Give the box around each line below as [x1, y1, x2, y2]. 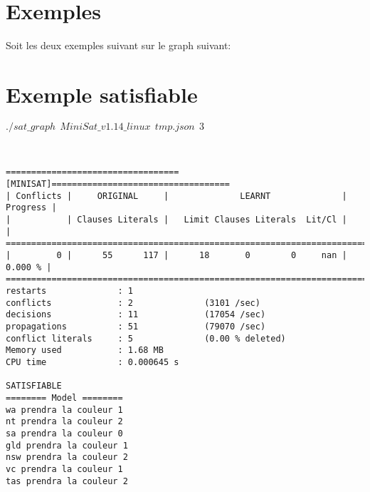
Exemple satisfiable [6, 79, 198, 108]
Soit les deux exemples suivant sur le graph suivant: [6, 38, 231, 53]
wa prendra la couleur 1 [6, 404, 123, 415]
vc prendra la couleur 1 [6, 463, 123, 474]
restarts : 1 [6, 286, 133, 296]
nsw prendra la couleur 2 [6, 452, 128, 463]
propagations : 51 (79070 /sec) [6, 321, 266, 332]
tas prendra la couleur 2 [6, 476, 128, 486]
